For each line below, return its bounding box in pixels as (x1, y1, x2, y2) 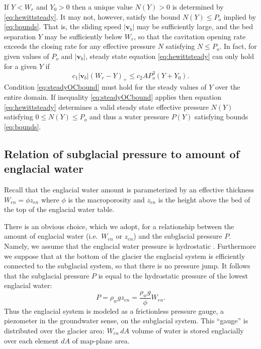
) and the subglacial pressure (133, 231, 222, 241)
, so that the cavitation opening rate (134, 31, 246, 41)
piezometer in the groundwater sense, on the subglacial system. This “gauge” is (4, 315, 248, 326)
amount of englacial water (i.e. (4, 231, 98, 241)
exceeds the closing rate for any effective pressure (4, 41, 156, 51)
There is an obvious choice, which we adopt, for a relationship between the (4, 221, 234, 231)
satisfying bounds (194, 111, 248, 122)
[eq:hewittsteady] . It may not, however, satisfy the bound (4, 11, 181, 22)
